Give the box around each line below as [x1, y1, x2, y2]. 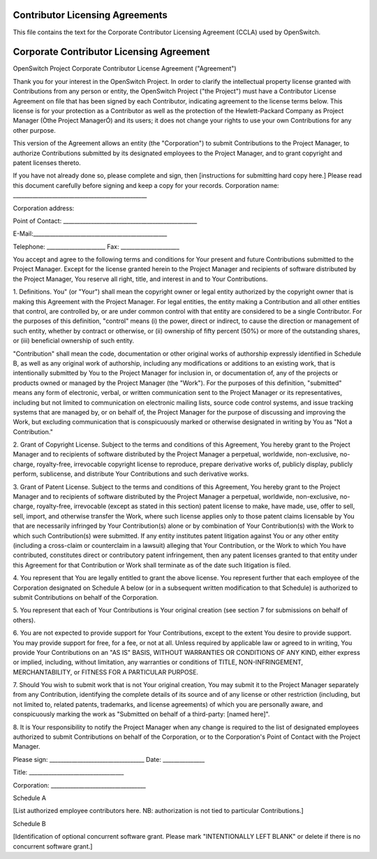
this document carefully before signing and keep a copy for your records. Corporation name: [13, 181, 279, 189]
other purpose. [13, 126, 56, 134]
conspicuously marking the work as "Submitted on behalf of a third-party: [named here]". [13, 710, 270, 719]
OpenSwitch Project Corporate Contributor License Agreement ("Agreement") [13, 64, 237, 73]
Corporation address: [13, 203, 75, 212]
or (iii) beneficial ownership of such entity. [13, 336, 135, 345]
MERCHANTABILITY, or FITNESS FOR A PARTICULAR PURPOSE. [13, 667, 199, 676]
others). [13, 616, 36, 624]
